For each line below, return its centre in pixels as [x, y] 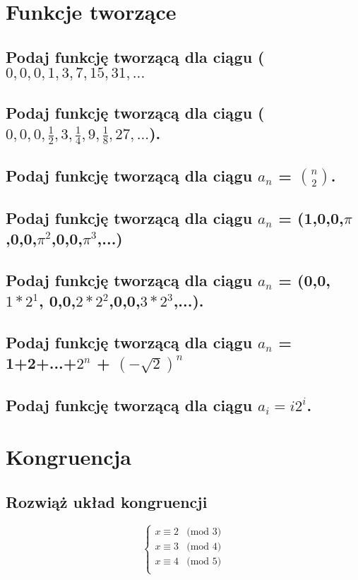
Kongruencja [69, 457]
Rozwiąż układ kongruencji [107, 501]
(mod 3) [204, 532]
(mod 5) [204, 561]
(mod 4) [204, 546]
